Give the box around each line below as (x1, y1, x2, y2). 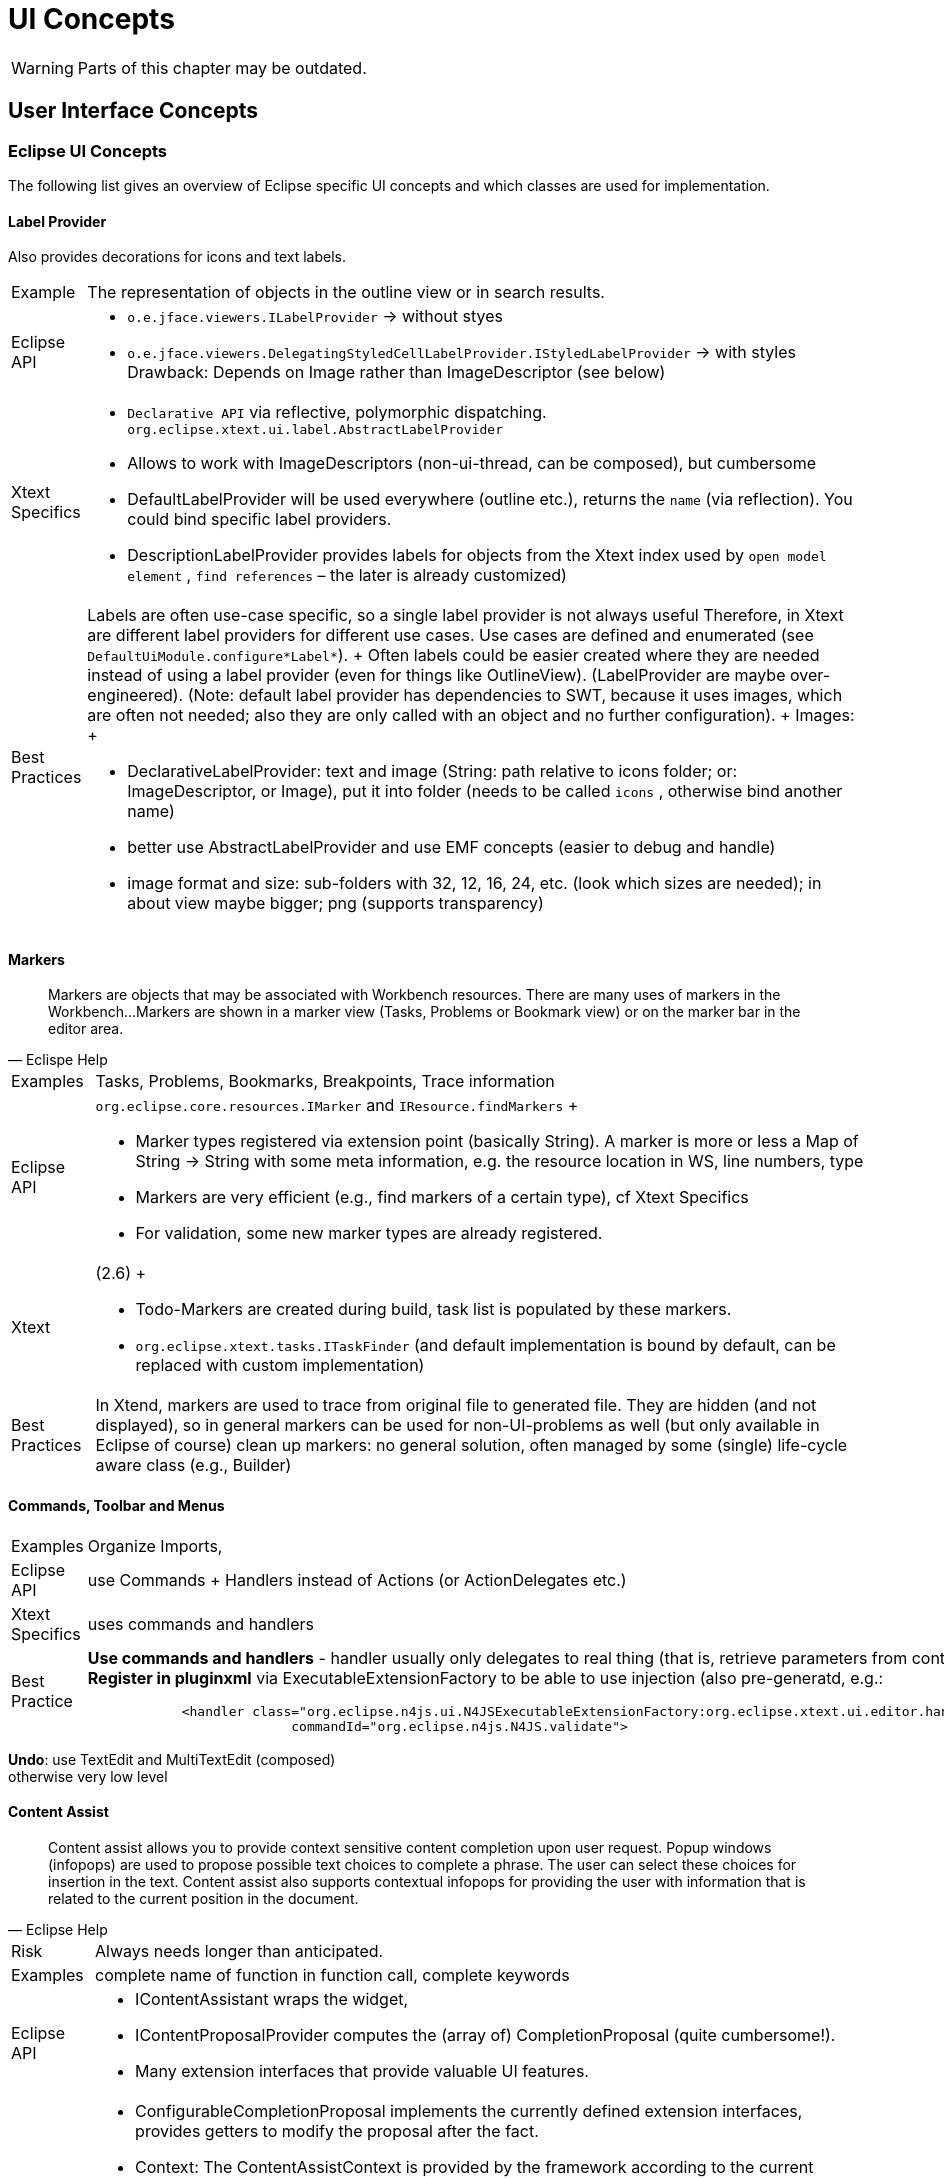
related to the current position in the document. (48, 1889, 359, 1907)
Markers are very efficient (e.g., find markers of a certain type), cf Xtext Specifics (135, 1187, 749, 1208)
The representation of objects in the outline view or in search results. (87, 282, 605, 303)
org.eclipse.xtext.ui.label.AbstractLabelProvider (127, 422, 503, 438)
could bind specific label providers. (127, 509, 392, 530)
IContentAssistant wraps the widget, (135, 1988, 409, 2009)
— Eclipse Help (8, 1920, 108, 1938)
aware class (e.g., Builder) (95, 1455, 292, 1476)
